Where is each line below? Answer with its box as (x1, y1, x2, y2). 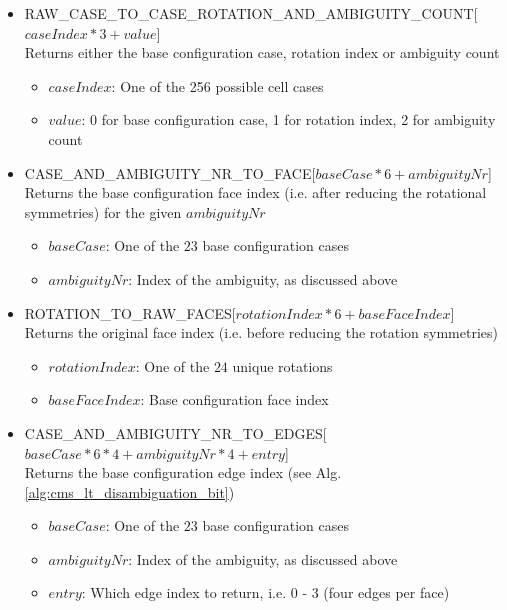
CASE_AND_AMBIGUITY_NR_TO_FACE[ (24, 162, 316, 183)
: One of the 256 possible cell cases (111, 75, 324, 96)
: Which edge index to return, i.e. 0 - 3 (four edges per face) (81, 582, 450, 603)
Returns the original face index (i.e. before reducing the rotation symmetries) (24, 322, 498, 343)
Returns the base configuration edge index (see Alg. (24, 462, 342, 483)
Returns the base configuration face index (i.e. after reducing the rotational (24, 182, 487, 203)
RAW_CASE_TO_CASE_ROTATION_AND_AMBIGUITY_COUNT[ (24, 3, 478, 23)
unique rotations (232, 355, 333, 376)
